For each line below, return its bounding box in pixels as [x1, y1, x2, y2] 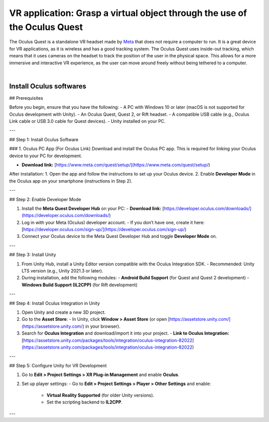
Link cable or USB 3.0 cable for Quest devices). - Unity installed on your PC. [9, 118, 166, 124]
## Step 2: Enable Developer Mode [9, 196, 82, 202]
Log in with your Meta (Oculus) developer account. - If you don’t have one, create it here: [21, 219, 205, 225]
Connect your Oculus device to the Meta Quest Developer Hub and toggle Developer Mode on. [21, 233, 217, 239]
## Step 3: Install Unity [9, 252, 56, 258]
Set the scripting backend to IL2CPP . [46, 399, 123, 405]
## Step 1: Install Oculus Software [9, 136, 79, 142]
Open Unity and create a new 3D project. [21, 309, 106, 315]
